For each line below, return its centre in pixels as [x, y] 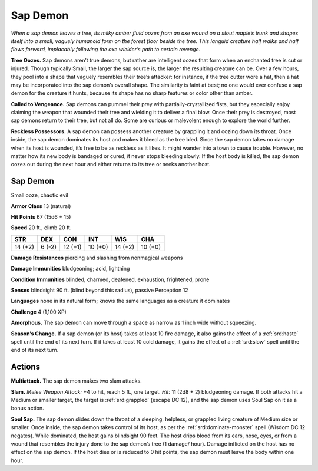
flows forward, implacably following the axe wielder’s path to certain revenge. [106, 50]
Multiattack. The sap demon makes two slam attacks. [77, 381]
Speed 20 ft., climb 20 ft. [41, 228]
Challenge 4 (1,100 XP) [39, 312]
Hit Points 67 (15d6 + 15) [41, 217]
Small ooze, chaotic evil [40, 195]
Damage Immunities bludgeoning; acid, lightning [70, 269]
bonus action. [27, 408]
